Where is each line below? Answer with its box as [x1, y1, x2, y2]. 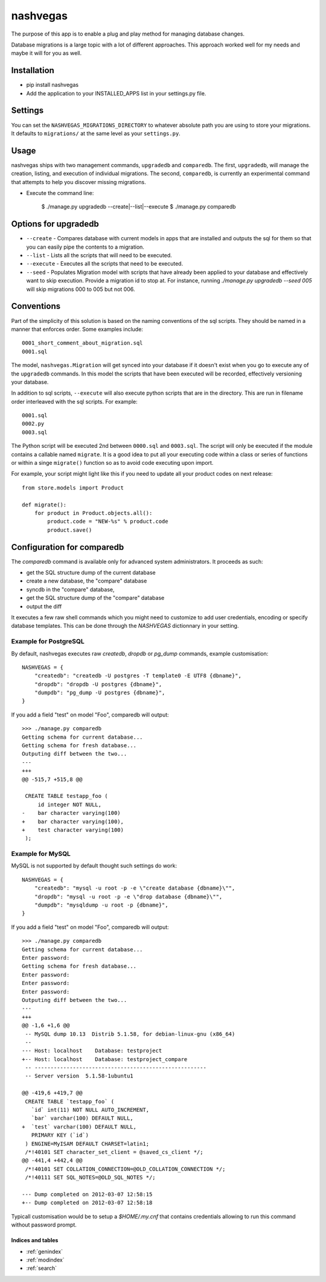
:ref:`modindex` [26, 1256, 65, 1263]
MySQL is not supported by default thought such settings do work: [11, 862, 177, 869]
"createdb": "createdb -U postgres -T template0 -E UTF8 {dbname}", [34, 672, 241, 679]
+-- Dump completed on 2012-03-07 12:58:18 [22, 1199, 153, 1207]
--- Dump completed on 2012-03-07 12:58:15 [22, 1191, 153, 1197]
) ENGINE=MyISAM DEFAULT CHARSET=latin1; [25, 1140, 150, 1147]
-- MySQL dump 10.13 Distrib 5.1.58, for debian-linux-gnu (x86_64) [25, 1030, 235, 1038]
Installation [11, 65, 54, 75]
